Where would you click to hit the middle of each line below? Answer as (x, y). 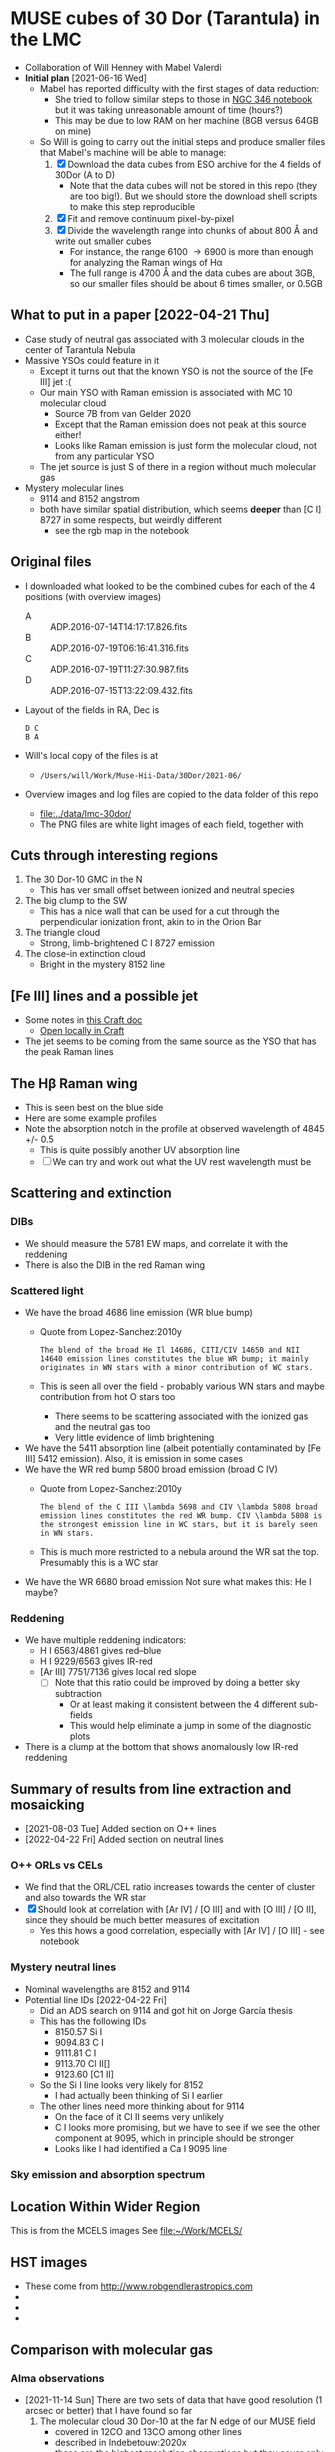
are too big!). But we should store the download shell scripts (193, 196)
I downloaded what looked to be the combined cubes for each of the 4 (170, 586)
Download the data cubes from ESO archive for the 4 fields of (194, 164)
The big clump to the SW (76, 901)
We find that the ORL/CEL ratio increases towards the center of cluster (170, 1887)
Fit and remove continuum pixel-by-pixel (151, 218)
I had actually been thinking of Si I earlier (138, 2095)
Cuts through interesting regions (114, 855)
